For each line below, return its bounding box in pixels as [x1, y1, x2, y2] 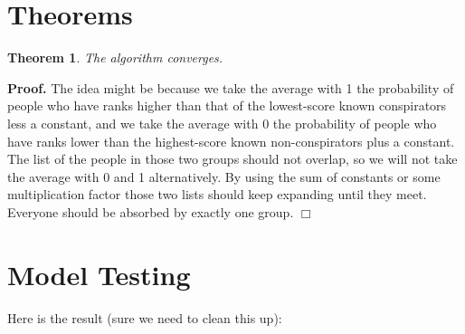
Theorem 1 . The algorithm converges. [7, 48, 223, 67]
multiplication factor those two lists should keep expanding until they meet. [7, 185, 427, 204]
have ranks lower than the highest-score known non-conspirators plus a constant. [7, 131, 455, 150]
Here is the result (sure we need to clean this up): [7, 308, 282, 327]
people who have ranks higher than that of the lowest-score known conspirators [7, 96, 447, 115]
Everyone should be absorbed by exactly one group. [7, 202, 294, 221]
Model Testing [7, 255, 191, 292]
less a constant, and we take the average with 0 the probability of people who [7, 113, 437, 132]
